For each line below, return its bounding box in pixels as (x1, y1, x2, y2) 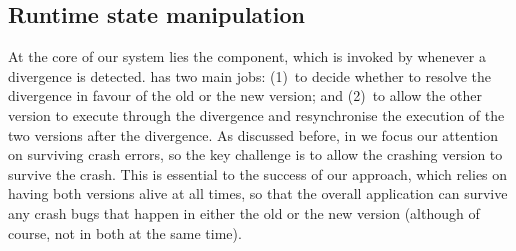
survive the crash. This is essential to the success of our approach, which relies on (8, 163, 508, 184)
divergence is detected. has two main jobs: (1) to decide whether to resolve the (8, 65, 491, 86)
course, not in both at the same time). (8, 222, 242, 243)
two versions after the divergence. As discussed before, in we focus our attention (8, 124, 498, 145)
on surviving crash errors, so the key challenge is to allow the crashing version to (8, 144, 503, 165)
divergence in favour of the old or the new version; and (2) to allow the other (8, 85, 482, 106)
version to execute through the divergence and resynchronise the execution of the (8, 104, 505, 125)
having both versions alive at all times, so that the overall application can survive (8, 183, 508, 204)
